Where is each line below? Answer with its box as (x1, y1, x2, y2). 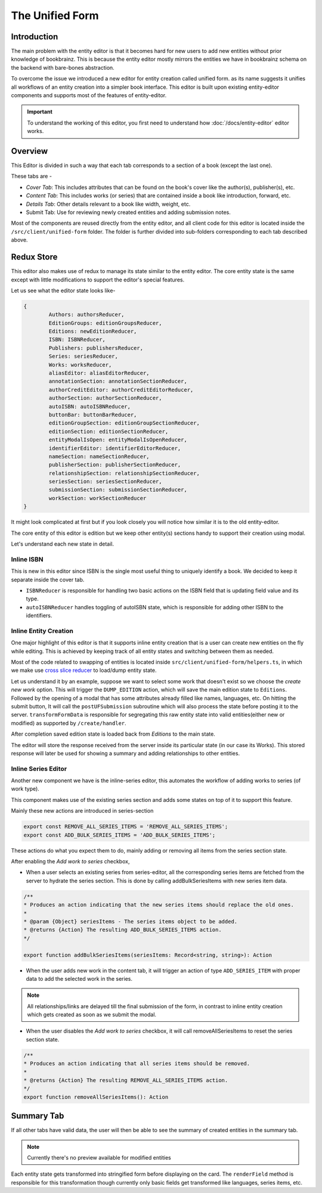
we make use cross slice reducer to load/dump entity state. (11, 667, 157, 674)
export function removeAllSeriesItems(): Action (23, 1093, 169, 1100)
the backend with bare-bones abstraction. (11, 64, 114, 71)
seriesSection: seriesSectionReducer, (48, 478, 162, 485)
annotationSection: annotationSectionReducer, (48, 378, 187, 385)
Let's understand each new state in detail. (11, 540, 114, 548)
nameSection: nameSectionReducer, (48, 453, 150, 460)
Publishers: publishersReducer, (48, 345, 143, 351)
